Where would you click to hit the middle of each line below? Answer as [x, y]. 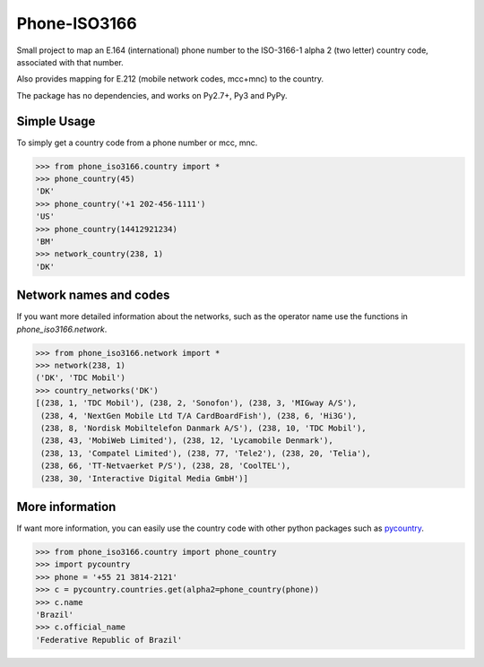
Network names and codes [93, 295]
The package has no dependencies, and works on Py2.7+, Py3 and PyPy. [152, 95]
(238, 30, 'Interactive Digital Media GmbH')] [144, 478]
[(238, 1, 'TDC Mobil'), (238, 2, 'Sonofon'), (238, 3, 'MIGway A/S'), [196, 403]
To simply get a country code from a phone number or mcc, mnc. [137, 143]
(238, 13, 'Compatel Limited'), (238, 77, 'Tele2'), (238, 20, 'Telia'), [206, 453]
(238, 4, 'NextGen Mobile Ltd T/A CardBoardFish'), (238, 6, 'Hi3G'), [199, 416]
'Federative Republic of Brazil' [109, 640]
